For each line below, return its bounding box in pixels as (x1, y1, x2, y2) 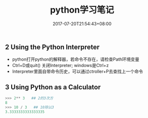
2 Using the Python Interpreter (5, 43, 100, 51)
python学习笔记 (50, 4, 114, 16)
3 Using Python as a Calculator (5, 83, 101, 91)
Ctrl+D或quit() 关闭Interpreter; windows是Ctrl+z (12, 63, 109, 68)
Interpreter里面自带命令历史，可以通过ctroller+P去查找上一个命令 (12, 68, 143, 74)
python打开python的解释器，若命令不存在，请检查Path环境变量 (12, 56, 140, 62)
